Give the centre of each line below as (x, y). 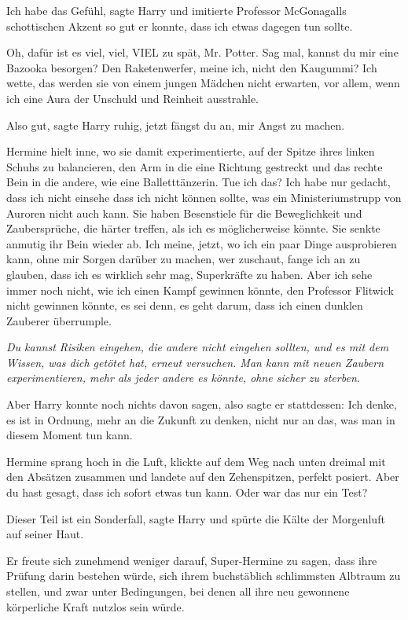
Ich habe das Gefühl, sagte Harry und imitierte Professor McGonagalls (176, 10)
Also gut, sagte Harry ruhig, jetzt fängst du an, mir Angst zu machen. (176, 125)
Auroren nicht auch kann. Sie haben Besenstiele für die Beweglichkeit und (184, 213)
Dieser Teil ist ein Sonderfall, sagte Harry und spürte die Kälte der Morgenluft (196, 518)
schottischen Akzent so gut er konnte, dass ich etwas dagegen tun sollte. (180, 26)
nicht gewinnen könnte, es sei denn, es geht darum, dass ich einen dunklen (185, 305)
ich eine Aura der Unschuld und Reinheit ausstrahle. (133, 98)
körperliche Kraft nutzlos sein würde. (96, 606)
